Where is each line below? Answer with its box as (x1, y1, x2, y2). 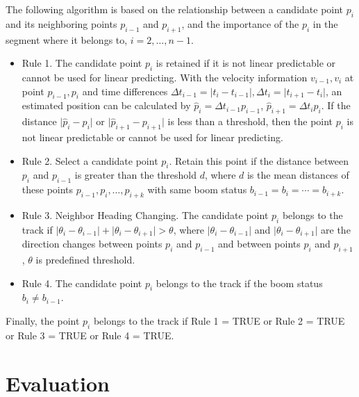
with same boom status (147, 182, 247, 197)
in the (312, 16, 338, 31)
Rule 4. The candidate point (22, 275, 142, 290)
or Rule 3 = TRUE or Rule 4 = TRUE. (6, 327, 174, 342)
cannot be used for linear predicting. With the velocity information (22, 70, 308, 84)
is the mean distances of (247, 168, 349, 182)
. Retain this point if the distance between (169, 153, 349, 168)
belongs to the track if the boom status (156, 275, 323, 290)
